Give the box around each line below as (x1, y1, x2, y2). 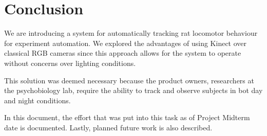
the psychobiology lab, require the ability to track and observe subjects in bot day (4, 85, 263, 96)
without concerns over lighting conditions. (4, 57, 136, 68)
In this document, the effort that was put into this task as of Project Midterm (4, 112, 250, 123)
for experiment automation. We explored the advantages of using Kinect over (4, 37, 247, 48)
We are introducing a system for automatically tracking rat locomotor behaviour (4, 28, 258, 38)
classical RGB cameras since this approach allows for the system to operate (4, 48, 241, 58)
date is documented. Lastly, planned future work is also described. (4, 122, 213, 132)
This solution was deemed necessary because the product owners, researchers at (4, 75, 254, 85)
